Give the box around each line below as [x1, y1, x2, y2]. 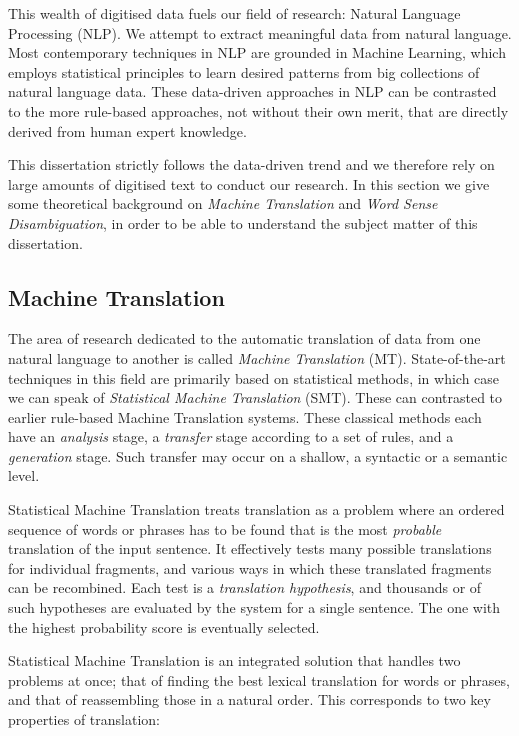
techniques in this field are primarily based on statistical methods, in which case [8, 367, 500, 388]
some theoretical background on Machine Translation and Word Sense [8, 193, 438, 214]
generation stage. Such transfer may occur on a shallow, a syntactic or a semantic [8, 445, 508, 466]
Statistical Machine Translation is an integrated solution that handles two [8, 650, 461, 671]
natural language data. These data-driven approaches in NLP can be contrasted [8, 81, 497, 102]
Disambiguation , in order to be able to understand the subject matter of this [8, 212, 478, 233]
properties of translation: [8, 709, 160, 730]
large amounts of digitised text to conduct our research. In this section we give [8, 173, 490, 194]
